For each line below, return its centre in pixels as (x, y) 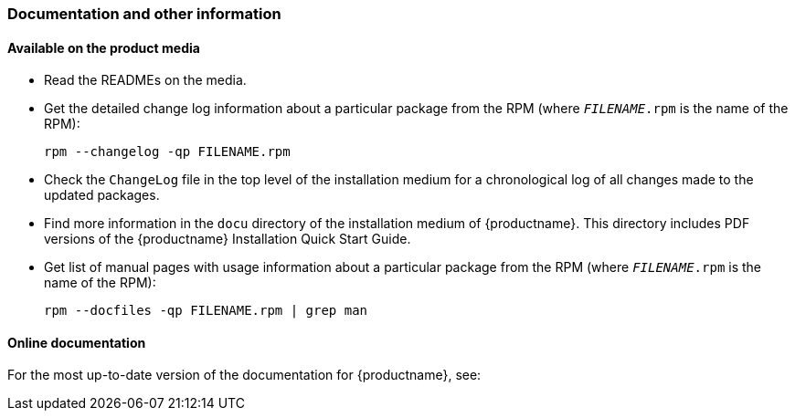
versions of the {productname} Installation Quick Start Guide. (228, 239)
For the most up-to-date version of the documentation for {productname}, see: (244, 375)
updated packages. (102, 195)
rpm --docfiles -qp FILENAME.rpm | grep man (206, 311)
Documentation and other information (144, 14)
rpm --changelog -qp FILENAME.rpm (167, 152)
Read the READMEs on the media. (145, 80)
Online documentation (77, 342)
